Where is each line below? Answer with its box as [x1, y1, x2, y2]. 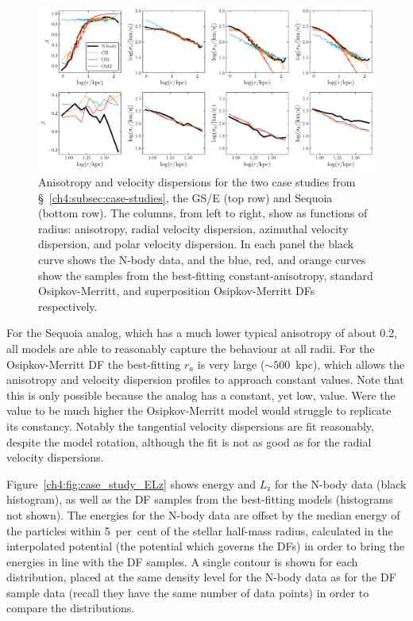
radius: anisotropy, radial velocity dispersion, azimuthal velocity [38, 220, 349, 236]
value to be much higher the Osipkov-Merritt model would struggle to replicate [6, 402, 392, 419]
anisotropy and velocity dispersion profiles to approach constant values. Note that [6, 371, 404, 388]
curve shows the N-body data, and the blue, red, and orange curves [38, 251, 366, 267]
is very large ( [197, 355, 265, 372]
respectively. [38, 297, 98, 314]
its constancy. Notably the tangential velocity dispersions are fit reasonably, [6, 417, 374, 434]
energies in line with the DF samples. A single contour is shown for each [6, 553, 358, 569]
